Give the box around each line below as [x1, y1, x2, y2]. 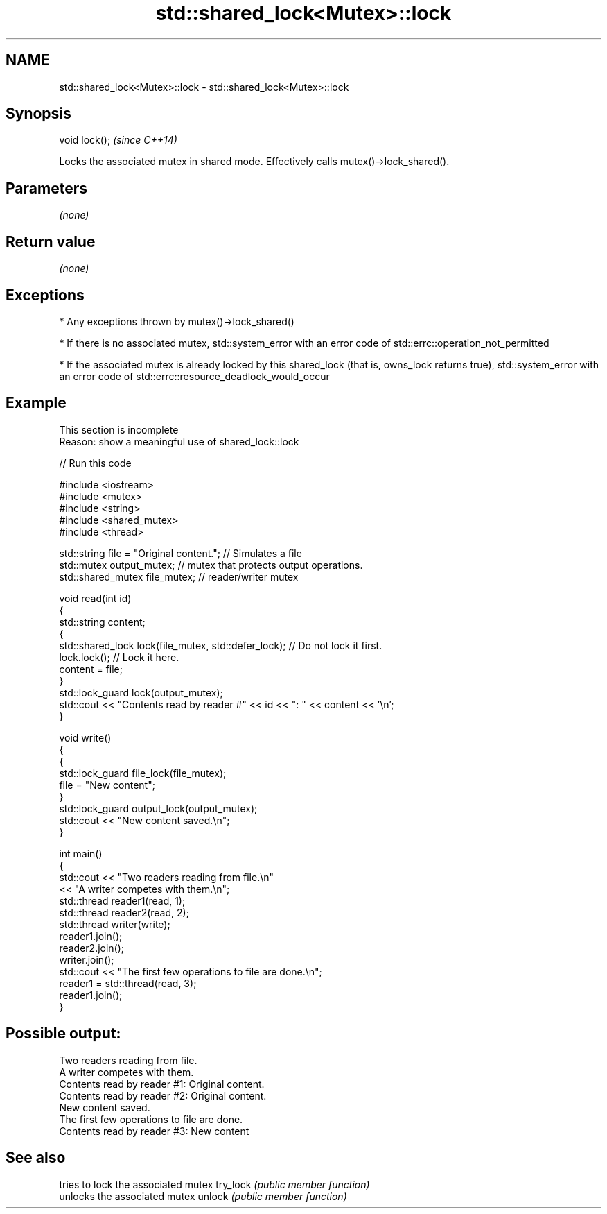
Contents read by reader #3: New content [59, 1125, 249, 1137]
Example [6, 394, 67, 412]
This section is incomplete [59, 423, 179, 436]
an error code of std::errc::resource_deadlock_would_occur [59, 370, 330, 382]
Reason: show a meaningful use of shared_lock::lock [59, 435, 299, 447]
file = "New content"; [59, 778, 155, 791]
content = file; [59, 662, 123, 675]
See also [6, 1149, 66, 1167]
